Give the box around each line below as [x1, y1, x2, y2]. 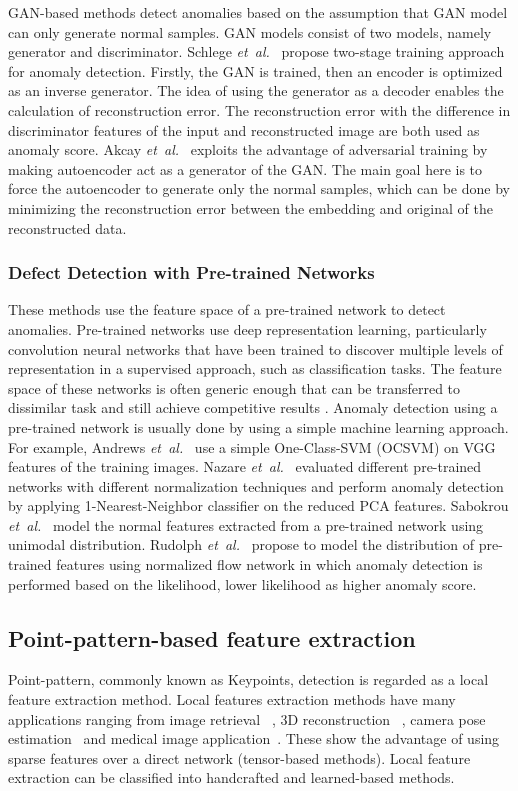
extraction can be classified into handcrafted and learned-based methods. [8, 767, 455, 788]
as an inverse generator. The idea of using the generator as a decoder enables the [8, 80, 504, 101]
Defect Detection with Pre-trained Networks [8, 260, 375, 285]
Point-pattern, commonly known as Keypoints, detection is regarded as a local [8, 669, 489, 690]
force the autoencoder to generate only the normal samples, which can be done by [8, 178, 510, 199]
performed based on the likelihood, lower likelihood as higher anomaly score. [8, 573, 477, 594]
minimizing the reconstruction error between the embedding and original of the [8, 197, 493, 218]
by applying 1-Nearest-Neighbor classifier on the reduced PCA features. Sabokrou [8, 495, 509, 516]
